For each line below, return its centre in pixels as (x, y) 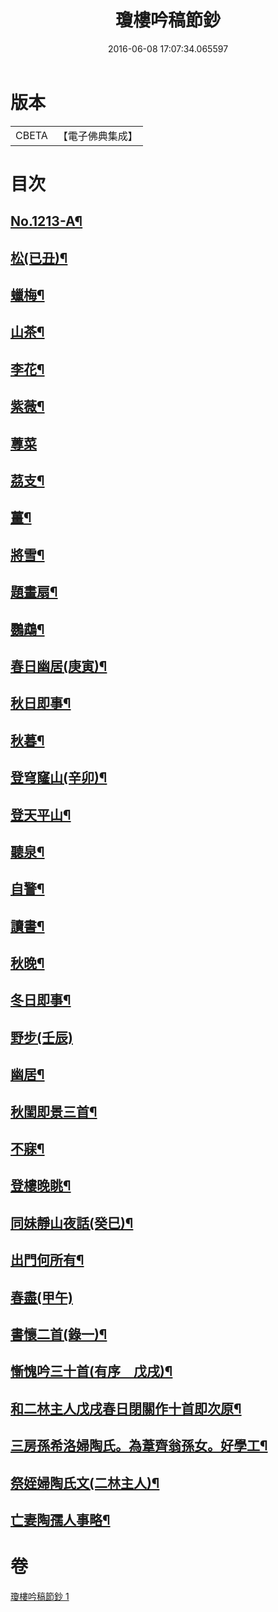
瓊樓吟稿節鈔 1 (40, 1596)
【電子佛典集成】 (97, 136)
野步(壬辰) (41, 1037)
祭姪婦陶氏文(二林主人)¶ (85, 1482)
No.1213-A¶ (46, 221)
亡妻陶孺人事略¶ (60, 1519)
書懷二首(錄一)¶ (59, 1334)
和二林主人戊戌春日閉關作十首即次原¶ (126, 1408)
